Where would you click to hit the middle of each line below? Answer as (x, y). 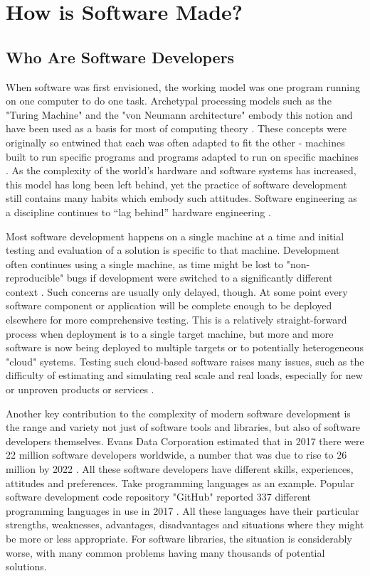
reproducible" (35, 278)
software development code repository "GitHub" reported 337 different (159, 497)
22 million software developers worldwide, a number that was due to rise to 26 (176, 455)
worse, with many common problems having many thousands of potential (165, 552)
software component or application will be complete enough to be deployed (169, 305)
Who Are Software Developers (120, 57)
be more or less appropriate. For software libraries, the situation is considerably (179, 538)
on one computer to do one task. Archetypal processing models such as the (169, 101)
